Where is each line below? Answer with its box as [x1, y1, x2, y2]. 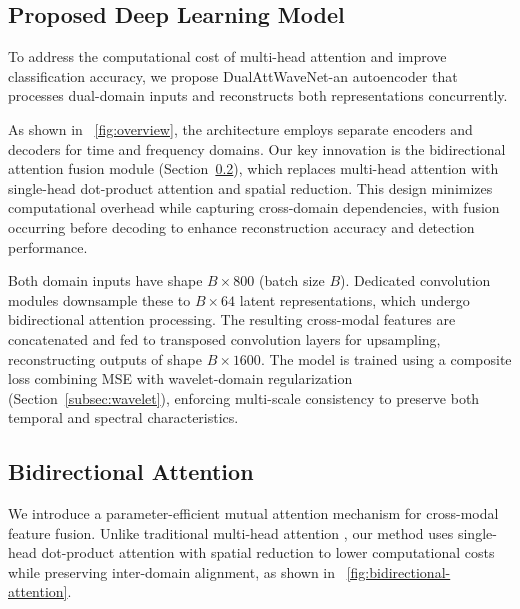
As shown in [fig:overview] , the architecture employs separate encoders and [8, 118, 473, 139]
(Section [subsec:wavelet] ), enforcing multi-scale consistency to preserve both [8, 387, 480, 408]
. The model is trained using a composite [260, 348, 512, 369]
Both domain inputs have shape [8, 270, 203, 291]
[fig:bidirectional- [346, 561, 451, 582]
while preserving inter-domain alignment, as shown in [8, 561, 336, 582]
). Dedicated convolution [340, 270, 491, 291]
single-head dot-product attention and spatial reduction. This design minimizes [8, 177, 493, 198]
